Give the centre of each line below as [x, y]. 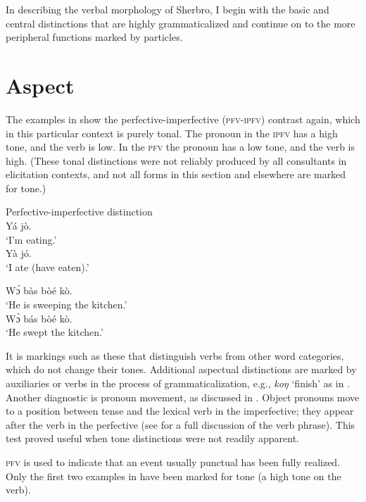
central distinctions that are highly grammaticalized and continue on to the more [181, 23]
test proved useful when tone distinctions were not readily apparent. [152, 438]
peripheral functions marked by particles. [94, 37]
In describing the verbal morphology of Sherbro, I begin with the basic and [168, 9]
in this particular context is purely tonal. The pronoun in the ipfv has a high [172, 133]
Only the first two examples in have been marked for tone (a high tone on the [173, 476]
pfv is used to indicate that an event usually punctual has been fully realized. [173, 462]
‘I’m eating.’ [31, 239]
